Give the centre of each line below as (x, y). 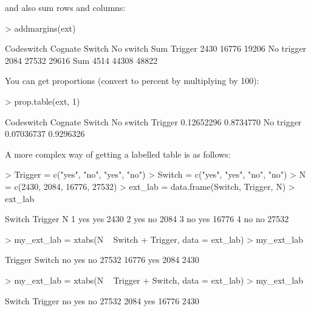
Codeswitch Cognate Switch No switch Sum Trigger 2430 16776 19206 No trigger (156, 48)
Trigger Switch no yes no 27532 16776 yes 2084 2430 (102, 260)
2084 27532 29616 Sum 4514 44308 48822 (81, 60)
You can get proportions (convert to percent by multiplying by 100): (132, 81)
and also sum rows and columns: (65, 7)
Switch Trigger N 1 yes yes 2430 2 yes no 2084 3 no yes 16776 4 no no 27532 (147, 219)
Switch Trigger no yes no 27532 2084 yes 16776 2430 (102, 300)
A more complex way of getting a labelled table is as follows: (118, 154)
